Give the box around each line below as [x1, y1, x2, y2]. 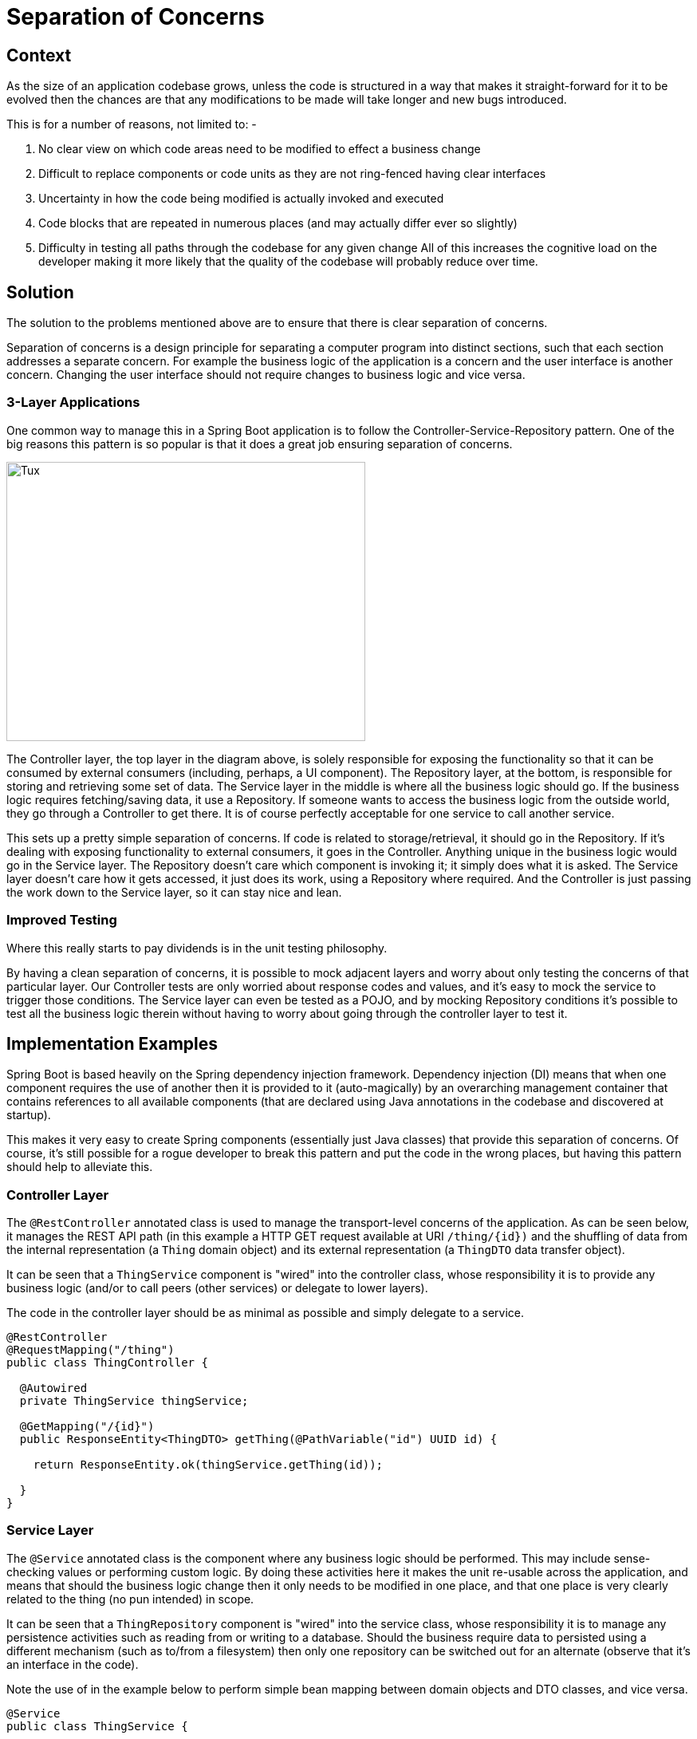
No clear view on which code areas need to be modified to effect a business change [38, 142, 481, 156]
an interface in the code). [6, 1657, 139, 1671]
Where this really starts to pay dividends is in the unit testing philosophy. [6, 940, 388, 955]
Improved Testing [6, 912, 117, 929]
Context [6, 45, 72, 65]
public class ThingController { [6, 1356, 208, 1370]
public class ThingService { [6, 1719, 188, 1733]
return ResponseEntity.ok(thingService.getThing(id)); [33, 1458, 384, 1472]
